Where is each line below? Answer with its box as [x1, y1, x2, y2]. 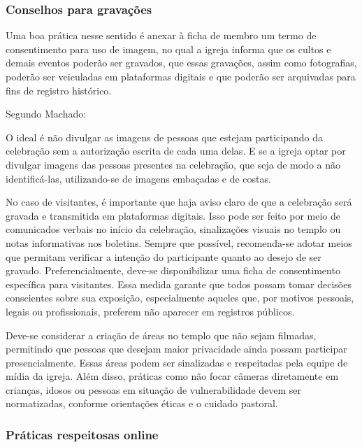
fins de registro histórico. [6, 83, 112, 97]
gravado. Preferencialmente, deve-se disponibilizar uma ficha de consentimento [6, 263, 340, 278]
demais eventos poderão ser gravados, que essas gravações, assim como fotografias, [6, 55, 357, 70]
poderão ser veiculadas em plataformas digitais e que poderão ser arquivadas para [6, 69, 356, 83]
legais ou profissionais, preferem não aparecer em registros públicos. [6, 304, 295, 318]
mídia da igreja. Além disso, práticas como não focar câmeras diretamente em [6, 369, 339, 383]
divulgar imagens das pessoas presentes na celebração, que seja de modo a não [6, 157, 341, 171]
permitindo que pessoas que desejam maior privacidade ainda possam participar [6, 341, 347, 356]
